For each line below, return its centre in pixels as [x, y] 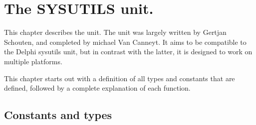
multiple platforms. [33, 61]
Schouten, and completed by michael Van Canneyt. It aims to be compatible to [125, 42]
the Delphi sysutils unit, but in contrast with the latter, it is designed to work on [128, 52]
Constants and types [58, 115]
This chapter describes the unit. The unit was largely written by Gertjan [115, 32]
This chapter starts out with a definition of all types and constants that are [120, 78]
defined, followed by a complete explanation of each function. [97, 88]
